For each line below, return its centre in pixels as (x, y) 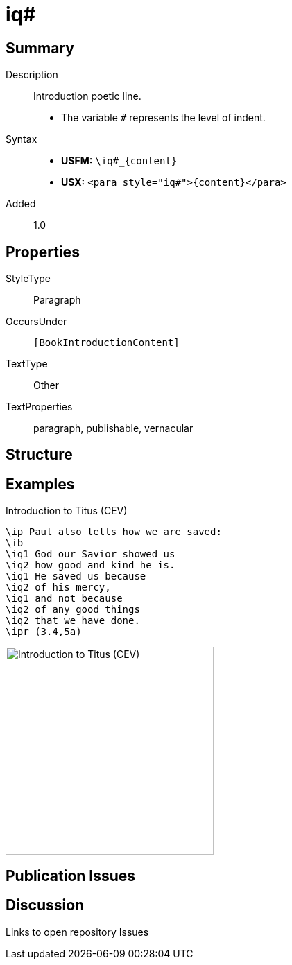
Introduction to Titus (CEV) (67, 511)
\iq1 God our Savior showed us (91, 554)
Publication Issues (71, 876)
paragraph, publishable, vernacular (113, 428)
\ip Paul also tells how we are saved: (114, 532)
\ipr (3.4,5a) (44, 632)
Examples (40, 484)
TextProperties (39, 407)
